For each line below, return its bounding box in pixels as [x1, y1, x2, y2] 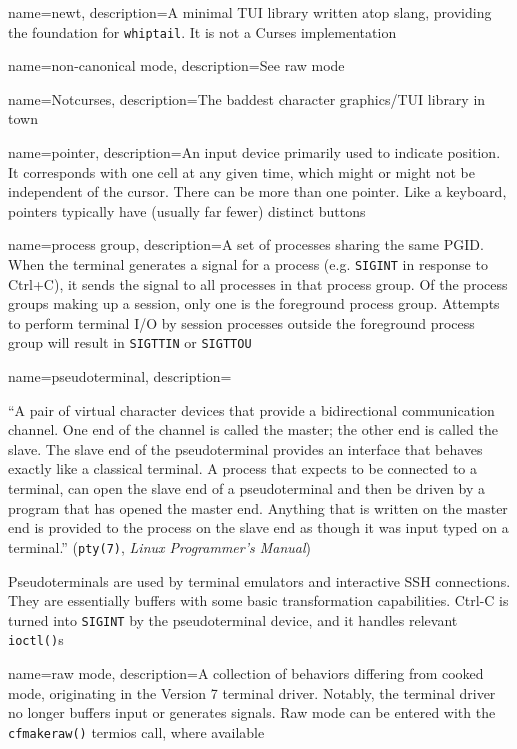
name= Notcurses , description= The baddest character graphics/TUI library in [8, 88, 486, 109]
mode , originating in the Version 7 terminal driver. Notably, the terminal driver [8, 682, 496, 703]
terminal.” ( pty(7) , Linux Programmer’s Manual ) [8, 536, 312, 557]
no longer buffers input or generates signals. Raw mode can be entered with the [8, 702, 496, 723]
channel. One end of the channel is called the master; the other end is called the [8, 419, 498, 440]
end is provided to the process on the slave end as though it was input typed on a [8, 517, 509, 538]
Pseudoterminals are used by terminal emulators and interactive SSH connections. [8, 570, 511, 591]
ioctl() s [8, 629, 64, 650]
